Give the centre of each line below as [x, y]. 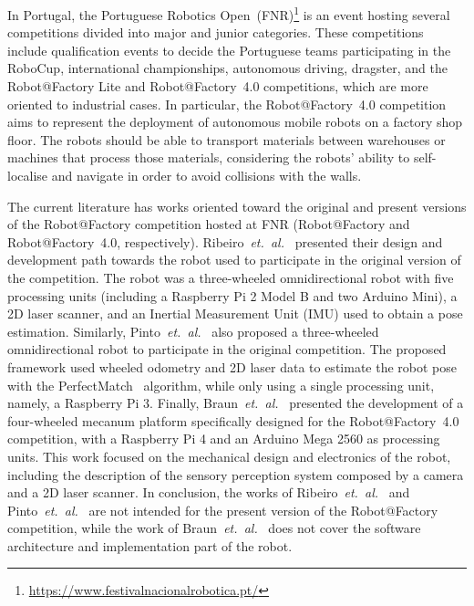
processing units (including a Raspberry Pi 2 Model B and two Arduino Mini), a [232, 295]
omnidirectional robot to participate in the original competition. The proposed [227, 349]
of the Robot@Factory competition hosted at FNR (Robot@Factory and [209, 224]
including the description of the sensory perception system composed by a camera [236, 474]
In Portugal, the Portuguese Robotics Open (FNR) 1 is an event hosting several [229, 13]
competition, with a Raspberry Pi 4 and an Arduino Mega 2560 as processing [224, 439]
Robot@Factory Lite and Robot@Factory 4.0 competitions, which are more [218, 86]
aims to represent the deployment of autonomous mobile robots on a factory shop [235, 122]
